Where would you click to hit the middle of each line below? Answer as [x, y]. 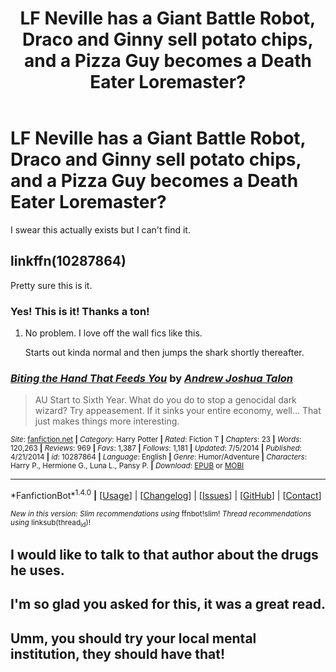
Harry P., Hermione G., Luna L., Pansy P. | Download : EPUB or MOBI [127, 466]
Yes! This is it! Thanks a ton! [80, 311]
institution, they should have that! [117, 653]
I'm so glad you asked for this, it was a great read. [168, 604]
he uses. [37, 570]
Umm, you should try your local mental [133, 638]
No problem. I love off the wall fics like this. [113, 333]
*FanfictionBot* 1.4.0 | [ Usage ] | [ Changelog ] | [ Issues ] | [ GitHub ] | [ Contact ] [166, 494]
